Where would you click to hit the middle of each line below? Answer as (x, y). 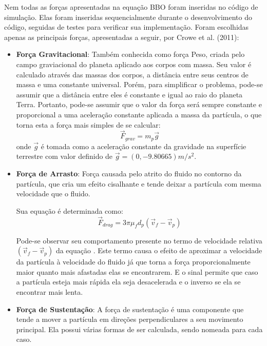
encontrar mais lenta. (50, 291)
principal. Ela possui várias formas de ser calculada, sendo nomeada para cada (139, 329)
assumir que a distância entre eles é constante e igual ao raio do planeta (129, 94)
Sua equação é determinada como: (70, 210)
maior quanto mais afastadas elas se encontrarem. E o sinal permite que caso (137, 271)
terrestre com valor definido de (64, 156)
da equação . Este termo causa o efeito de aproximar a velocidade (159, 250)
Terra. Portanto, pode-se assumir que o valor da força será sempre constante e (139, 104)
